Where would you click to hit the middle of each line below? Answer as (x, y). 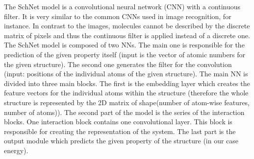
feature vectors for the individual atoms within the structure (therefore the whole (126, 93)
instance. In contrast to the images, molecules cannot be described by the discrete (127, 26)
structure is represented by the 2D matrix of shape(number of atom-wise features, (127, 102)
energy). (16, 150)
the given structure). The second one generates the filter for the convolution (118, 64)
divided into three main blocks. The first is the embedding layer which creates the (127, 83)
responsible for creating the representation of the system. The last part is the (120, 131)
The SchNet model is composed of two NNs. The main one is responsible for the (124, 45)
